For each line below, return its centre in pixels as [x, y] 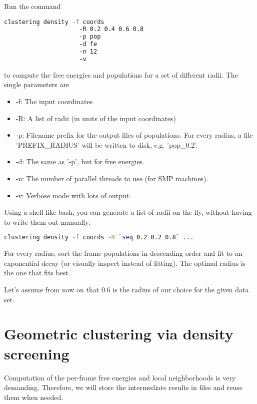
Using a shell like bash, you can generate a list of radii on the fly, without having [128, 212]
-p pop [90, 37]
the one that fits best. [37, 273]
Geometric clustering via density [119, 334]
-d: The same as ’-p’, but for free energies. [80, 161]
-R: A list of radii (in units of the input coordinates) [96, 118]
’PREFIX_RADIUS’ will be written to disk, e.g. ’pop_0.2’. [107, 144]
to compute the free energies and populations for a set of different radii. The [121, 74]
